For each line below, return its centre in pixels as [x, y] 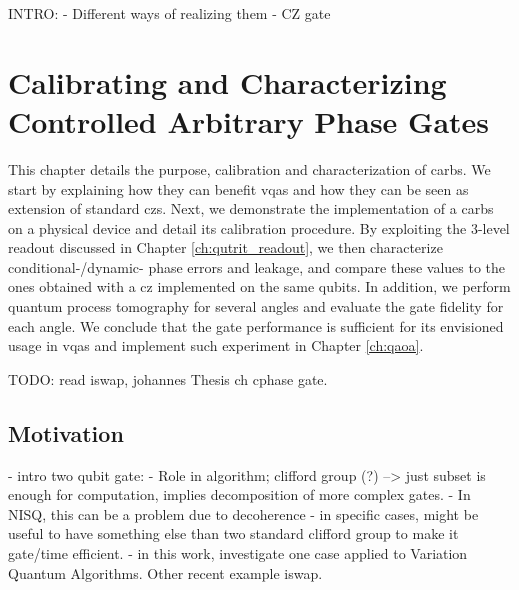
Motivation [66, 432]
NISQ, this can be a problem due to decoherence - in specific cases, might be [243, 513]
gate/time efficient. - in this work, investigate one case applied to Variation [238, 553]
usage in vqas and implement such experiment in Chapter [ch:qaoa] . [216, 345]
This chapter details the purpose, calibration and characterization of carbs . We [249, 168]
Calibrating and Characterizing [227, 81]
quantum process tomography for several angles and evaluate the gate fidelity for [256, 306]
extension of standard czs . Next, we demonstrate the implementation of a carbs [251, 208]
